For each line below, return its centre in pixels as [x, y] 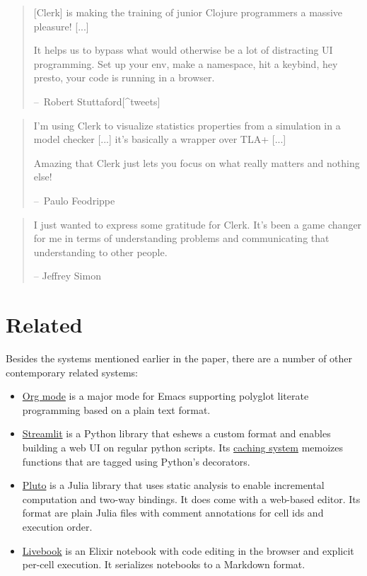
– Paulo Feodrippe [74, 200]
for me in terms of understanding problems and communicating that [181, 238]
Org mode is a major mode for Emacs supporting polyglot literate [165, 396]
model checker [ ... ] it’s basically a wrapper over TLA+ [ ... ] [160, 139]
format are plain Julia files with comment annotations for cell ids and [173, 513]
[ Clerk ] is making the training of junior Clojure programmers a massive [188, 12]
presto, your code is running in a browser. [124, 77]
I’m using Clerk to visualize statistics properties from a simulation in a [187, 125]
